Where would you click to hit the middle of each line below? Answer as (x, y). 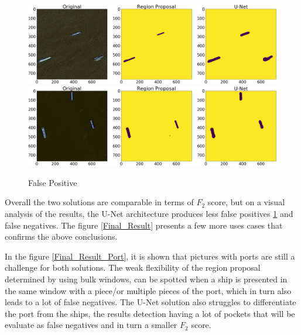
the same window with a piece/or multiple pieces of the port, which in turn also (148, 290)
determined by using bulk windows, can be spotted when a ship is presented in (146, 279)
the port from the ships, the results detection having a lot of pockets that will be (150, 313)
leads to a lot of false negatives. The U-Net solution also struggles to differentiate (150, 302)
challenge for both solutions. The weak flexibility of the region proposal (133, 267)
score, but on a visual (246, 202)
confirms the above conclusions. (61, 236)
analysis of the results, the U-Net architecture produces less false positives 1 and (149, 213)
